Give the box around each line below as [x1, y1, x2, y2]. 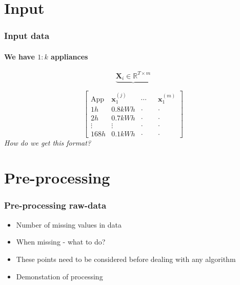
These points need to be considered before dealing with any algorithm [16, 253, 236, 264]
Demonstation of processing [16, 271, 103, 281]
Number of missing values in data [16, 219, 122, 230]
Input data [4, 29, 50, 42]
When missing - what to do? [16, 236, 106, 247]
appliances [51, 51, 88, 62]
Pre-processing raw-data [4, 199, 107, 212]
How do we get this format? [4, 137, 91, 148]
